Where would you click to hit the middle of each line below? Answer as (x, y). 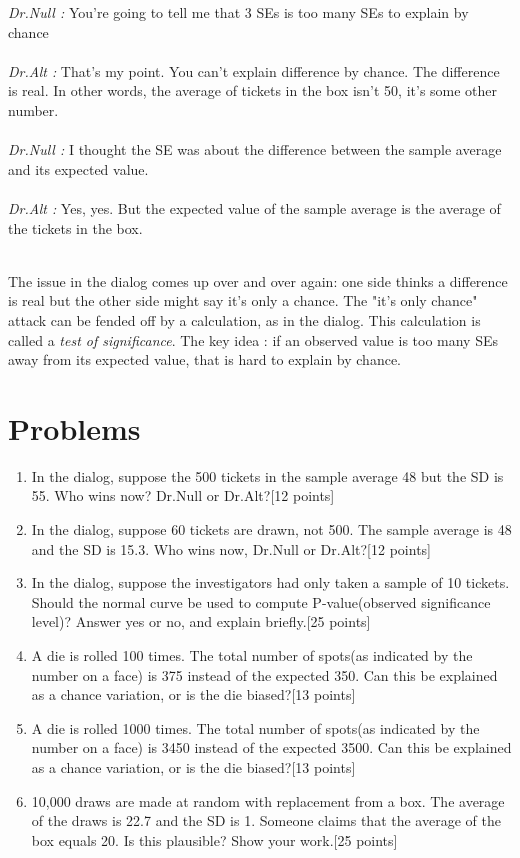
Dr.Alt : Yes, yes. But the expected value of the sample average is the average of (254, 207)
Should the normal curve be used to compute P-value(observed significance (261, 601)
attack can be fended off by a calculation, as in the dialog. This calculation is (244, 319)
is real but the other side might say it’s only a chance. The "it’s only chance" (243, 300)
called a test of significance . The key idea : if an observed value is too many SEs (253, 339)
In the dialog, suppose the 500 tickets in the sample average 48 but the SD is (267, 475)
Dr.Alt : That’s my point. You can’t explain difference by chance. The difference (254, 70)
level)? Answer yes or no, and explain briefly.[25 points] (201, 621)
